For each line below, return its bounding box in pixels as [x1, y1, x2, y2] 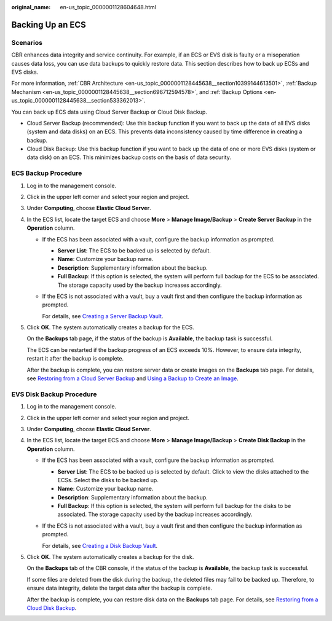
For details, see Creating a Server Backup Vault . [42, 312, 164, 319]
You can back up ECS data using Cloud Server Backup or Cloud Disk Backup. [11, 108, 207, 115]
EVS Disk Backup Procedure [11, 390, 98, 399]
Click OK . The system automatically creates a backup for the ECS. [26, 324, 195, 331]
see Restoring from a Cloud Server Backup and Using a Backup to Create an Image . [26, 375, 239, 382]
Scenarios [11, 38, 43, 47]
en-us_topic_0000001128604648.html [60, 4, 157, 10]
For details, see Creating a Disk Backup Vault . [42, 542, 158, 549]
